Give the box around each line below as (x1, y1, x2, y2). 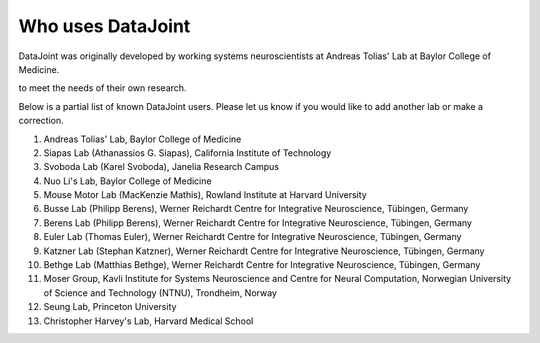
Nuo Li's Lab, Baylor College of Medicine (43, 175, 212, 187)
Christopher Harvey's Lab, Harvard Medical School (43, 315, 254, 327)
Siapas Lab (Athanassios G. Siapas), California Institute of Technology (43, 146, 332, 159)
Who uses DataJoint (18, 15, 191, 37)
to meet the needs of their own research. (18, 82, 187, 94)
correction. (18, 115, 64, 127)
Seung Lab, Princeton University (43, 301, 177, 313)
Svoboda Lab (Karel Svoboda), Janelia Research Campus (43, 161, 280, 173)
